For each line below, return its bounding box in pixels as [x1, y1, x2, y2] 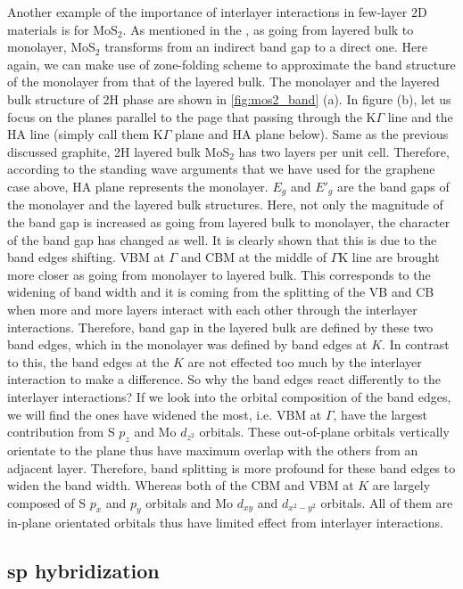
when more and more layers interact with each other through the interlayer [7, 299, 418, 318]
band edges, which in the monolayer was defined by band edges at [7, 335, 368, 354]
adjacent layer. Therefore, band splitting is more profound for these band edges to [7, 458, 456, 477]
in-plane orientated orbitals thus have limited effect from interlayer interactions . [7, 513, 443, 532]
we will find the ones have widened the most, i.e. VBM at [7, 405, 322, 423]
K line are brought [338, 248, 440, 266]
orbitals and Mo [145, 493, 234, 511]
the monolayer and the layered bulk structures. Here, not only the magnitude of [7, 195, 443, 214]
